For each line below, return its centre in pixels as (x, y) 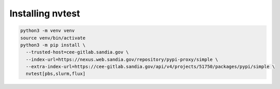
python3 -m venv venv (48, 31)
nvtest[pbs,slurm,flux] (56, 74)
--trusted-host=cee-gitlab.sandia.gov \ (77, 52)
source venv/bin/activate (53, 38)
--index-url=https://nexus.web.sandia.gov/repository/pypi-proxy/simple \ (122, 59)
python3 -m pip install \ (53, 45)
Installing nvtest (45, 13)
